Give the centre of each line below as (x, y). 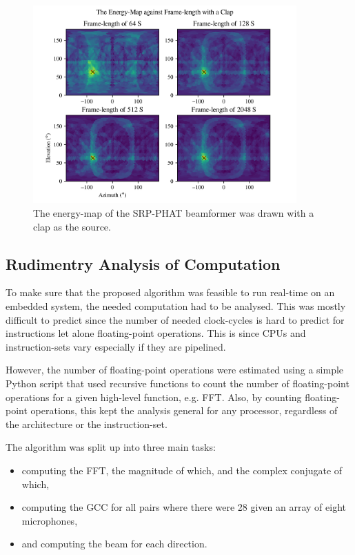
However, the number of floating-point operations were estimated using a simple (175, 370)
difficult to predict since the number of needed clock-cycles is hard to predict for (175, 319)
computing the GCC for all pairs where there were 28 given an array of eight (184, 507)
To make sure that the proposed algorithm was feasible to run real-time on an (170, 292)
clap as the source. (72, 226)
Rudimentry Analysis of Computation (143, 263)
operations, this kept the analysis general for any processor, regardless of (184, 410)
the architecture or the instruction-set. (87, 423)
